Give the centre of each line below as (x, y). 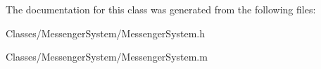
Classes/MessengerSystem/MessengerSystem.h (106, 33)
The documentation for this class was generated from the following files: (161, 9)
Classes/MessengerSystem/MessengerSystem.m (107, 57)
